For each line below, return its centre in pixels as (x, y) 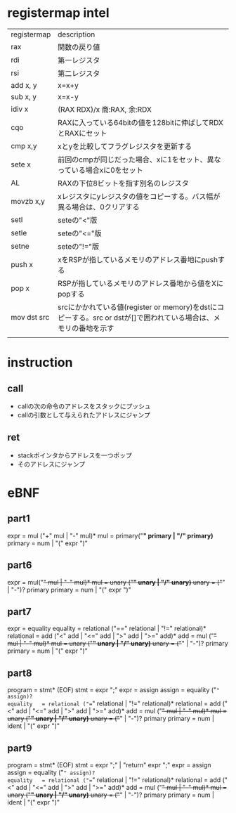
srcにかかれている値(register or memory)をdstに (137, 307)
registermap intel (58, 13)
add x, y (24, 85)
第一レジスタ (79, 60)
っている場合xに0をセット (100, 170)
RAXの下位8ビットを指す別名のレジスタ (123, 183)
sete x (21, 164)
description (76, 34)
